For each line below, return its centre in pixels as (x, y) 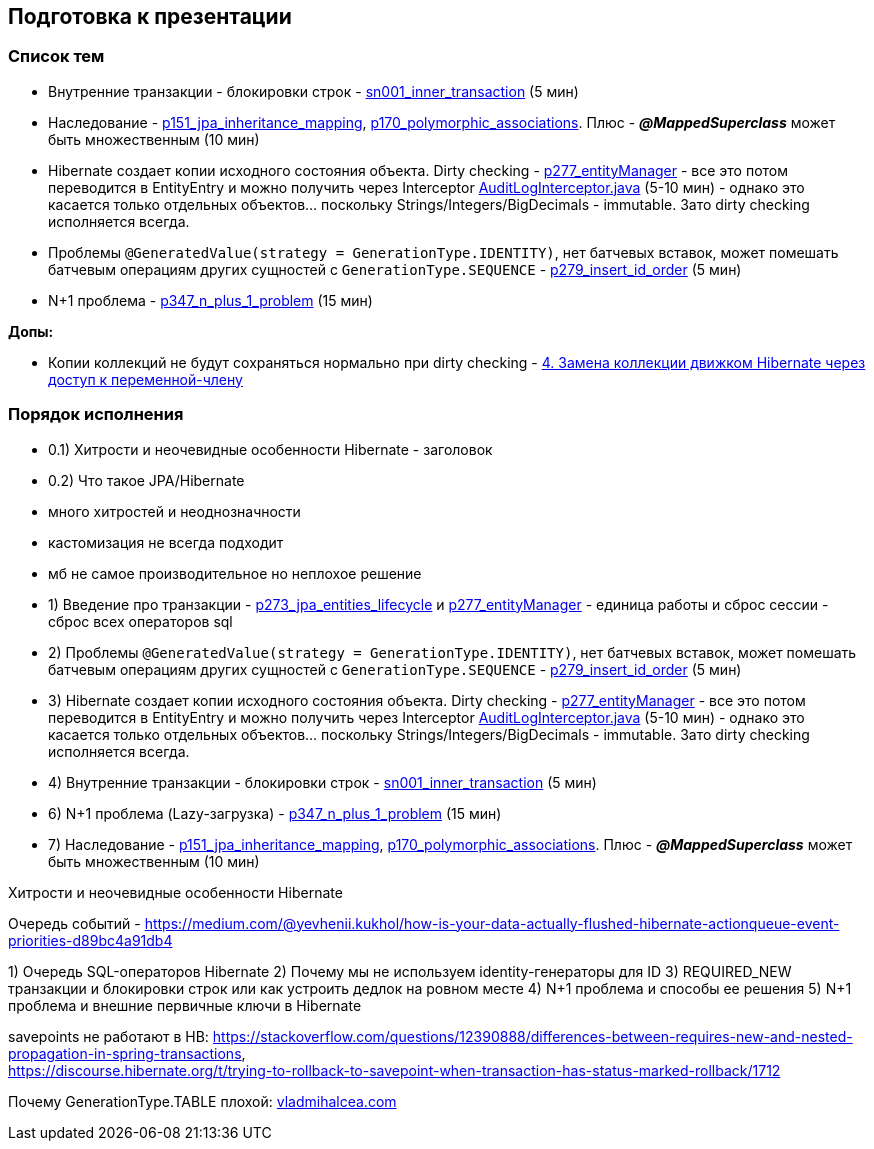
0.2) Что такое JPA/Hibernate (146, 480)
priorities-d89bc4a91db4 (90, 940)
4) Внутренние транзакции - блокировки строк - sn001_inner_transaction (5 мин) (322, 782)
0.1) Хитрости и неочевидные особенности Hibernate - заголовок (270, 449)
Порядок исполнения (96, 414)
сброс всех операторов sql (140, 621)
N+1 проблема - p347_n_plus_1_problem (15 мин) (210, 300)
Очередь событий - (74, 923)
